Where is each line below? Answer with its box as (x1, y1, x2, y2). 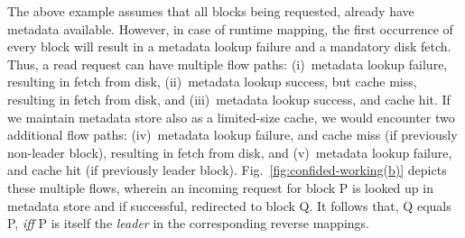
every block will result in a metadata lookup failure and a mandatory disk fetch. (7, 37, 451, 56)
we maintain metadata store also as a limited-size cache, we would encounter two (7, 107, 455, 126)
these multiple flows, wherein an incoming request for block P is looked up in (7, 178, 433, 197)
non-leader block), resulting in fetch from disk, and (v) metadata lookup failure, (7, 142, 452, 161)
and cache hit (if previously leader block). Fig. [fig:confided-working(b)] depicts (7, 160, 447, 179)
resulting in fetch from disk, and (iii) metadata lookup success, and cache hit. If (7, 89, 451, 108)
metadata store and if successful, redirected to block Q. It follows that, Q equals (7, 196, 451, 215)
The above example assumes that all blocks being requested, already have (7, 2, 414, 20)
